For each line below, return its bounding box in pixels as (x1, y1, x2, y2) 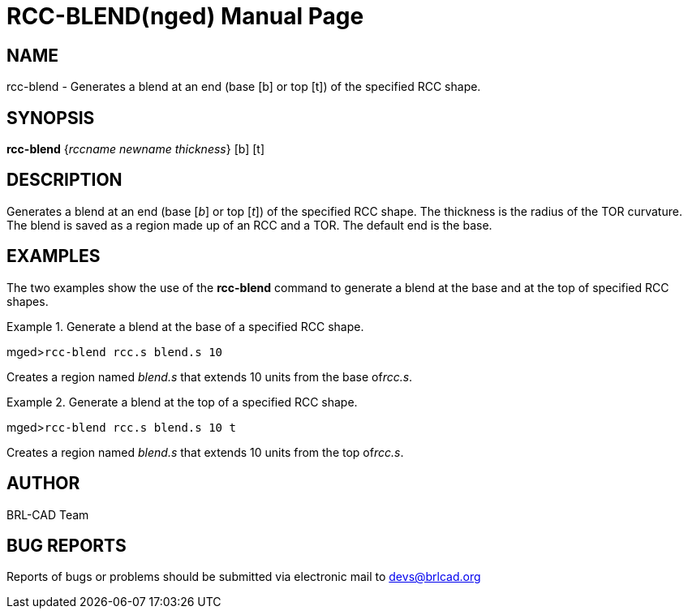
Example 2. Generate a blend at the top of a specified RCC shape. (6, 394, 358, 409)
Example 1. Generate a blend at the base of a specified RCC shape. (6, 319, 364, 333)
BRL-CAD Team (6, 507, 89, 522)
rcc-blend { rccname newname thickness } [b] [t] (6, 142, 264, 157)
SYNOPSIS (6, 107, 95, 128)
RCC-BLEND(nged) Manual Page (6, 2, 364, 30)
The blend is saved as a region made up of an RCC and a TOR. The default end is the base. (6, 217, 492, 232)
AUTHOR (6, 473, 80, 494)
